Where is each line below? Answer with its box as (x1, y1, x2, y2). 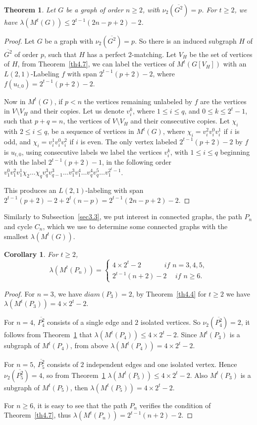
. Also (190, 369, 208, 380)
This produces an (4, 185, 56, 195)
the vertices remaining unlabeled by (84, 96, 193, 106)
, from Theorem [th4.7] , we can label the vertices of (17, 59, 175, 69)
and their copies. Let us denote (30, 106, 124, 116)
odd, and (4, 136, 31, 146)
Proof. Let (4, 36, 35, 46)
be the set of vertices (189, 49, 253, 59)
